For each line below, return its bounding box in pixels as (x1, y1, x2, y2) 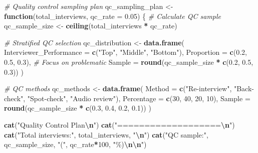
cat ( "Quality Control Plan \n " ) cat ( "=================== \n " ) (4, 119, 235, 130)
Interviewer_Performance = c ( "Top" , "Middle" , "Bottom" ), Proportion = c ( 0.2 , (4, 47, 247, 57)
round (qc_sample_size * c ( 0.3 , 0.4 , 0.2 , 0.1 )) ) (4, 103, 151, 113)
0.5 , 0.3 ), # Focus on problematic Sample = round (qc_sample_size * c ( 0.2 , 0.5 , (4, 56, 253, 67)
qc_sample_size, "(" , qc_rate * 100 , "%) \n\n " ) (4, 139, 147, 150)
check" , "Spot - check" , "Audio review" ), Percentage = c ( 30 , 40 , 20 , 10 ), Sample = (4, 93, 250, 103)
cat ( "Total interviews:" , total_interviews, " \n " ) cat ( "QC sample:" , (4, 129, 208, 140)
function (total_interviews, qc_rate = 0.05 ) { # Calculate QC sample (4, 10, 221, 21)
